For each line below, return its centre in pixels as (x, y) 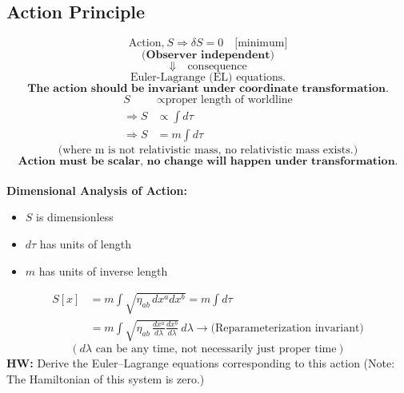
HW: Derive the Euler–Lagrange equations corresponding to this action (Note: (201, 363)
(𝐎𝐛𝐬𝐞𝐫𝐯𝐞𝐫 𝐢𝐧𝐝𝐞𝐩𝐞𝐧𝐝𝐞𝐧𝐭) (208, 56)
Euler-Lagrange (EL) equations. (208, 78)
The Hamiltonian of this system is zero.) (106, 379)
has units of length (85, 244)
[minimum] (261, 44)
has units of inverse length (103, 270)
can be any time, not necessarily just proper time (216, 349)
